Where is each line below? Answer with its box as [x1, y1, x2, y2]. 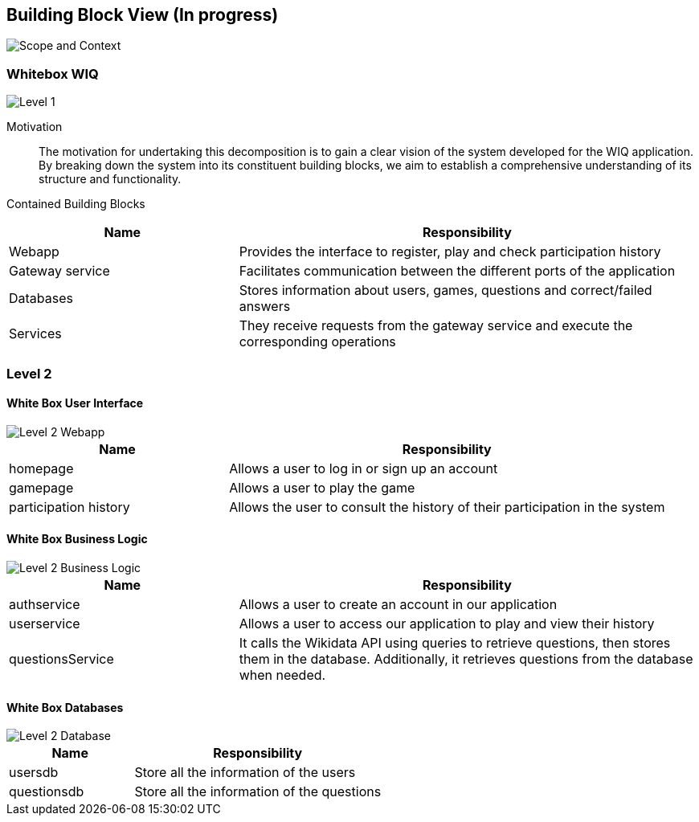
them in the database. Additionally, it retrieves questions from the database [239, 650, 693, 667]
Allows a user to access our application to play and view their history [239, 615, 655, 632]
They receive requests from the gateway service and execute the [239, 317, 633, 334]
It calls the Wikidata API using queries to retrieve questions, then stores [239, 634, 671, 651]
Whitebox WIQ [6, 65, 99, 82]
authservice [9, 595, 80, 612]
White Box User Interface [6, 396, 144, 411]
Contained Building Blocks [6, 197, 145, 211]
